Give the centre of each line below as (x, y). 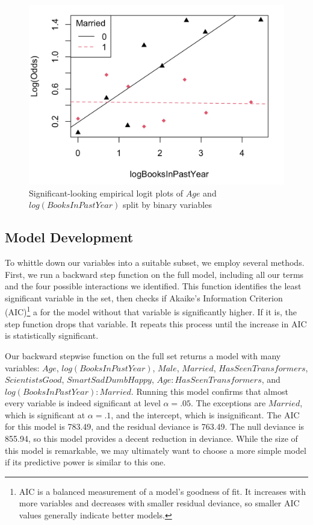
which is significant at (45, 414)
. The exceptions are (228, 403)
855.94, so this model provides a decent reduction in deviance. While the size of (151, 439)
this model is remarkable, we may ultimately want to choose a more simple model (156, 450)
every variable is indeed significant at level (83, 403)
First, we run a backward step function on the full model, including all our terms (154, 274)
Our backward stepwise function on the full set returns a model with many (143, 355)
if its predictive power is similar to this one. (85, 462)
